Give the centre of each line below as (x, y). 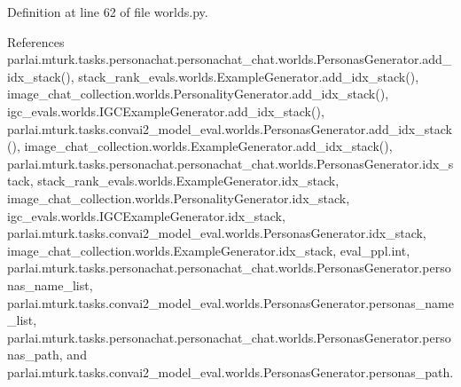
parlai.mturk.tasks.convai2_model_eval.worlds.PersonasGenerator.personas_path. (230, 371)
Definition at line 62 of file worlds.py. (108, 12)
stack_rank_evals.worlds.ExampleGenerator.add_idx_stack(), (249, 76)
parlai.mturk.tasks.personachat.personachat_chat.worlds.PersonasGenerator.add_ (230, 59)
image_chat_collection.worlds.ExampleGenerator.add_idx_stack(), (208, 146)
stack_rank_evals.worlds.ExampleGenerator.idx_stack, (188, 181)
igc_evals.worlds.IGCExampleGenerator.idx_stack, (146, 215)
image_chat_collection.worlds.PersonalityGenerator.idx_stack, (179, 197)
